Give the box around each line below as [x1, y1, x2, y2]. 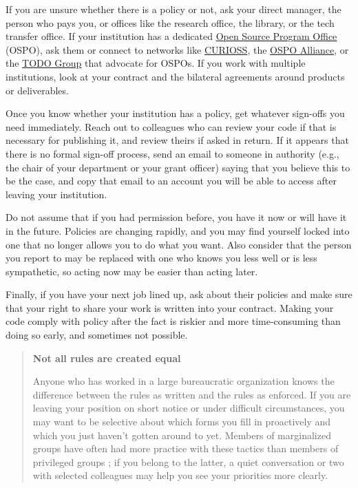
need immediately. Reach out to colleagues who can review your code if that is [6, 119, 337, 134]
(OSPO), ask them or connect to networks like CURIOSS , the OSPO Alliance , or [6, 42, 349, 56]
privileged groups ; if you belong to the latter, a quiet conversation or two [32, 454, 344, 469]
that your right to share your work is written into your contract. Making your [6, 300, 334, 315]
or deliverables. [6, 83, 69, 97]
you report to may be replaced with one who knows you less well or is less [6, 251, 317, 265]
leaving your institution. [6, 187, 107, 201]
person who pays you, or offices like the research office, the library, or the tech [6, 15, 335, 30]
